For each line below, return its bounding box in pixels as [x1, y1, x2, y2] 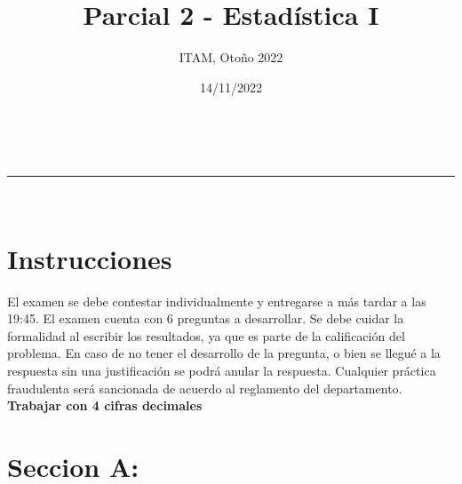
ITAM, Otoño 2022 [179, 48, 283, 67]
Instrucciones [7, 240, 172, 276]
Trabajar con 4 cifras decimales [7, 396, 203, 415]
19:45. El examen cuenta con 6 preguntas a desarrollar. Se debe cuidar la [7, 309, 404, 328]
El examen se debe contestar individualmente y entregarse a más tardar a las [7, 291, 426, 310]
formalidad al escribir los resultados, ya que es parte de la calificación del [7, 326, 405, 345]
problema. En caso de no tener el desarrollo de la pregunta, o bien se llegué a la [7, 344, 441, 362]
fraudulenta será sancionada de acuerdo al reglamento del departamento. [7, 378, 402, 397]
